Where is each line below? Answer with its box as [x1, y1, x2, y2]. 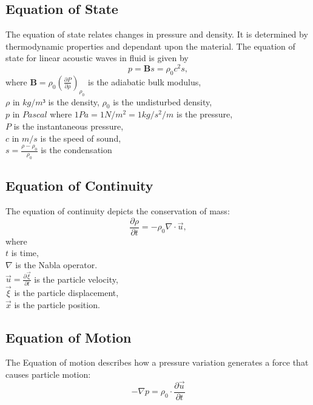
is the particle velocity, [34, 272, 118, 285]
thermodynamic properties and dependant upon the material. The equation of [5, 39, 295, 52]
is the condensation [41, 143, 112, 156]
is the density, [48, 95, 99, 108]
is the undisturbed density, [113, 95, 212, 108]
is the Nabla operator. [15, 258, 98, 271]
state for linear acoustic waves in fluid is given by [5, 51, 189, 64]
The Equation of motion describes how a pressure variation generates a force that [5, 356, 309, 369]
